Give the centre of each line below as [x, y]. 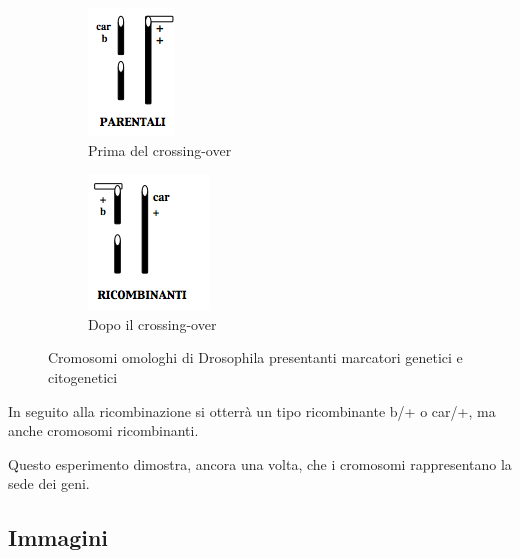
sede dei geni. [49, 483]
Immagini [58, 537]
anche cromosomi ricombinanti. [103, 430]
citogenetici [83, 376]
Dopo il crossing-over [152, 323]
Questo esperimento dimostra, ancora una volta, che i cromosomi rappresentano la [260, 463]
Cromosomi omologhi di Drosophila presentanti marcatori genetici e [255, 357]
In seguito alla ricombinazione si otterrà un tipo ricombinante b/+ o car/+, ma [252, 410]
